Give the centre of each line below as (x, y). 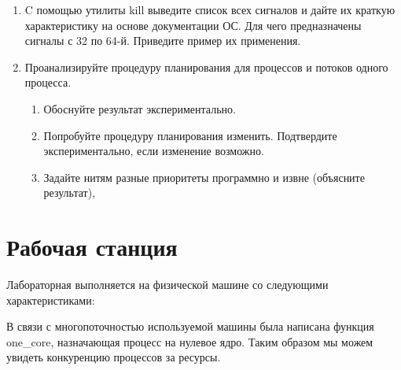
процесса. (48, 82)
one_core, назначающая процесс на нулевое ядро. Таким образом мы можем (190, 341)
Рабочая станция (92, 247)
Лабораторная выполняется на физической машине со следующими (167, 285)
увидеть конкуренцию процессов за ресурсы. (114, 357)
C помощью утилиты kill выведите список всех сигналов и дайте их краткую (210, 9)
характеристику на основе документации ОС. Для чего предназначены (193, 25)
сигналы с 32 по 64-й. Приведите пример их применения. (163, 41)
